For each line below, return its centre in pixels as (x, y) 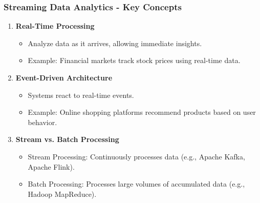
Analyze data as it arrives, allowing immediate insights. (115, 43)
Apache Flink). (51, 166)
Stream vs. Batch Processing (67, 139)
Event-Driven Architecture (64, 77)
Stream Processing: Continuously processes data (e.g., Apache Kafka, (136, 156)
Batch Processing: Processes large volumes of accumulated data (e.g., (136, 184)
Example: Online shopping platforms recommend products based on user (142, 112)
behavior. (42, 122)
